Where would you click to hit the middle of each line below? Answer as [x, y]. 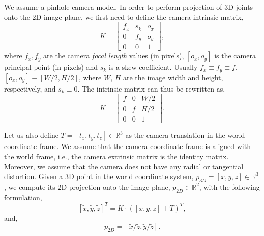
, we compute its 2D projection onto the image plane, [87, 186]
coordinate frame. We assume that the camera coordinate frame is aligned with [127, 146]
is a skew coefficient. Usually [153, 67]
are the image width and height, [173, 77]
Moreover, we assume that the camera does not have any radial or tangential [124, 166]
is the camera [235, 56]
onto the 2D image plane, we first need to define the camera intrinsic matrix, [124, 17]
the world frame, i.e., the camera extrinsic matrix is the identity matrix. [116, 156]
